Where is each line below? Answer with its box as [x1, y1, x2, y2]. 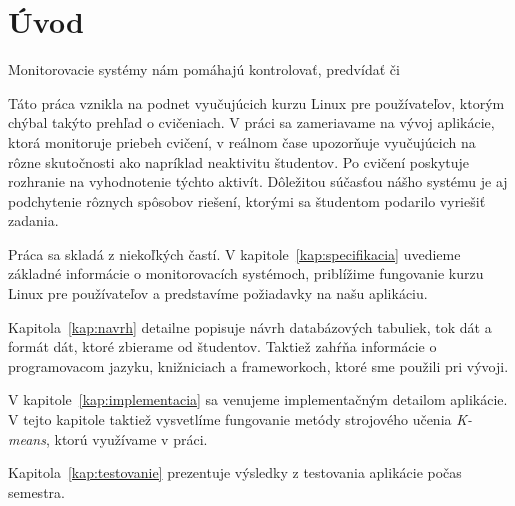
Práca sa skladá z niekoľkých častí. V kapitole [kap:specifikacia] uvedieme [8, 243, 461, 264]
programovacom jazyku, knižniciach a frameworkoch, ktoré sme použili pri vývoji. [8, 355, 509, 376]
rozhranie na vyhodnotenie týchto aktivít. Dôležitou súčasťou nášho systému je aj [8, 171, 508, 192]
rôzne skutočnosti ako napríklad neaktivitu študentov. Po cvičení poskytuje [8, 151, 470, 172]
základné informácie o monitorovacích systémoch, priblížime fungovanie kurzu [8, 263, 484, 284]
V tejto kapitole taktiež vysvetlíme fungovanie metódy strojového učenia [8, 409, 452, 430]
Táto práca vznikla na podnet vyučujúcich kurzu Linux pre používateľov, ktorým [8, 92, 505, 113]
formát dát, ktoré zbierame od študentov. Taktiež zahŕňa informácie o [8, 336, 437, 357]
